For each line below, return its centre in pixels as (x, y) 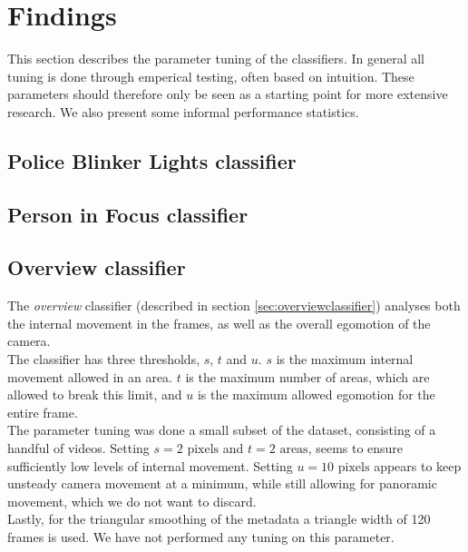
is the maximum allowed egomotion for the (316, 394)
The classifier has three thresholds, (104, 359)
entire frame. (43, 412)
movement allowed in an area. (90, 376)
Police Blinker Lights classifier (152, 160)
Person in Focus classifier (128, 214)
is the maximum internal (345, 359)
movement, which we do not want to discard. (132, 501)
